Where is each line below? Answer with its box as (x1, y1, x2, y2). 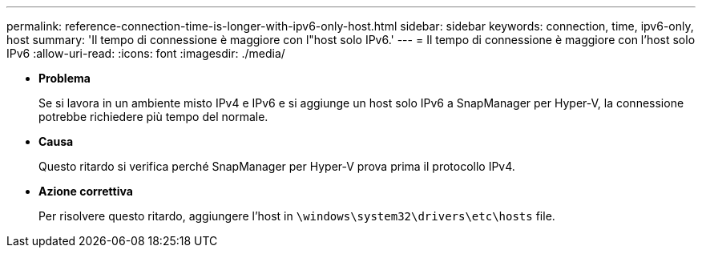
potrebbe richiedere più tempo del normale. (38, 110, 268, 123)
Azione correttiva (38, 184, 133, 198)
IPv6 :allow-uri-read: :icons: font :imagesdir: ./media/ (6, 46, 285, 60)
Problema (38, 71, 91, 85)
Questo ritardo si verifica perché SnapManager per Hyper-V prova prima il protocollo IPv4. (38, 159, 515, 173)
